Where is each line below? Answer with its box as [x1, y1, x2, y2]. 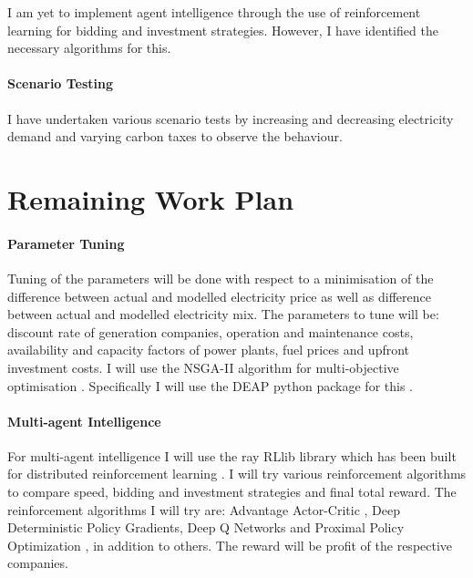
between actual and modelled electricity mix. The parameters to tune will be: [7, 304, 439, 324]
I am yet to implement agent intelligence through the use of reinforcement [7, 3, 421, 21]
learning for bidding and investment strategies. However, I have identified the [7, 20, 438, 39]
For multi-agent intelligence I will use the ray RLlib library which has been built [7, 446, 457, 465]
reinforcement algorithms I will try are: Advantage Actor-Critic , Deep [7, 500, 401, 519]
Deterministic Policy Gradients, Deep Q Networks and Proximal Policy [7, 518, 405, 537]
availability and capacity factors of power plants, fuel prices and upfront [7, 340, 410, 359]
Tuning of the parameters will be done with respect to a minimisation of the [7, 268, 434, 287]
